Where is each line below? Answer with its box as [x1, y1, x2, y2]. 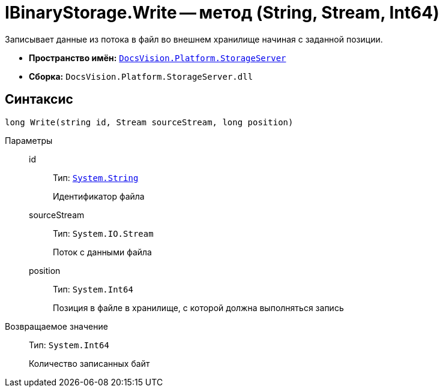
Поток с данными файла [53, 246, 152, 257]
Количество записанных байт [29, 358, 150, 369]
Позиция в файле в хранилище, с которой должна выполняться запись [53, 302, 344, 313]
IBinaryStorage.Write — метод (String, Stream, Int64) [5, 2, 439, 23]
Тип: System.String [53, 172, 139, 183]
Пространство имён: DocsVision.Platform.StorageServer [29, 52, 286, 63]
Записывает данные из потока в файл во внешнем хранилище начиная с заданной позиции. [5, 34, 383, 44]
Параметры [5, 135, 53, 146]
